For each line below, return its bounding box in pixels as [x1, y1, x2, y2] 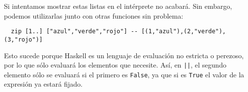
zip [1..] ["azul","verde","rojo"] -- [11, 28, 138, 35]
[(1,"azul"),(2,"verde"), [141, 28, 226, 35]
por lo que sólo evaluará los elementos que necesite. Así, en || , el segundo [4, 60, 226, 70]
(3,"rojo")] [4, 36, 43, 43]
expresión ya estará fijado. [4, 79, 83, 89]
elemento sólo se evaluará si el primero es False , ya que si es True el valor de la [4, 69, 245, 79]
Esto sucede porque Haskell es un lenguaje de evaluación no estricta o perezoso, [4, 50, 244, 60]
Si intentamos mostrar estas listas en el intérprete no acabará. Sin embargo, [4, 1, 232, 11]
